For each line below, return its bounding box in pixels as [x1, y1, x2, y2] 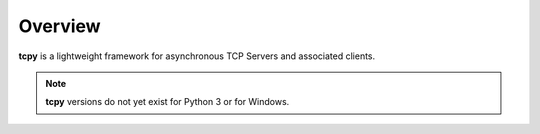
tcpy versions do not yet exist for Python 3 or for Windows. [45, 96, 290, 108]
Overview [18, 15, 101, 37]
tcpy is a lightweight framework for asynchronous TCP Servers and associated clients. [18, 50, 376, 62]
